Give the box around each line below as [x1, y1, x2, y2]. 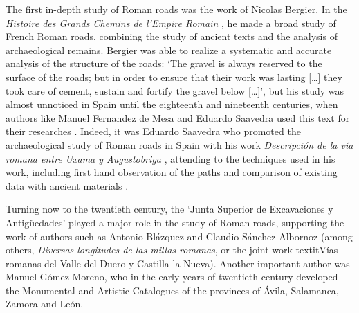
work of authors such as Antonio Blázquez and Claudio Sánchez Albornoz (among [6, 229, 353, 243]
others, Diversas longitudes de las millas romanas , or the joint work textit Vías [6, 242, 338, 257]
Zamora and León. [6, 296, 84, 311]
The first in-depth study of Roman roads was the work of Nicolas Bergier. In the [6, 2, 347, 16]
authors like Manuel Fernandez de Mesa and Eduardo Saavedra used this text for [6, 110, 350, 125]
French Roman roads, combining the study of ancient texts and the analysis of [6, 29, 338, 44]
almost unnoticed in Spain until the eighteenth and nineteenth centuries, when [6, 97, 338, 111]
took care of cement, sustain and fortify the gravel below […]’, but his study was [6, 83, 344, 98]
